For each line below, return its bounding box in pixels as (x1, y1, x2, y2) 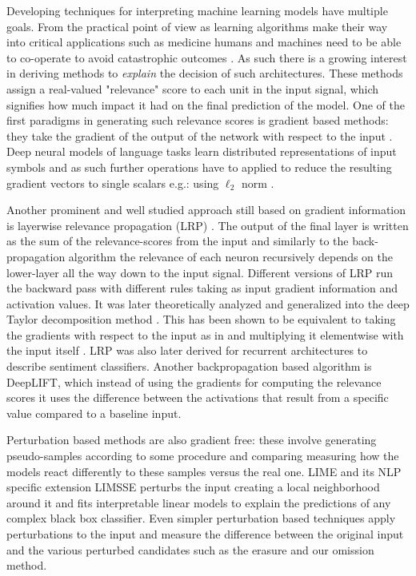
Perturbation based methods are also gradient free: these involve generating (6, 431, 377, 448)
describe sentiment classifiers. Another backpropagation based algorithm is (6, 358, 372, 375)
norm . (241, 174, 274, 191)
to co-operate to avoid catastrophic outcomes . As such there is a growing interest (6, 49, 407, 66)
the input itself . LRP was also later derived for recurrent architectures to (6, 342, 368, 359)
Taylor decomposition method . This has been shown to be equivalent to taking (6, 311, 396, 328)
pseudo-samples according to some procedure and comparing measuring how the (6, 447, 399, 464)
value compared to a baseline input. (6, 404, 182, 421)
